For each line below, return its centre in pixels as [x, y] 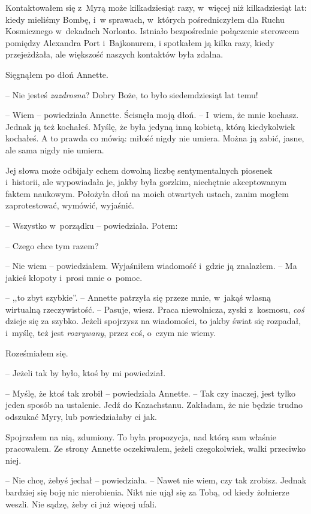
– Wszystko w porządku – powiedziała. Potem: [92, 225]
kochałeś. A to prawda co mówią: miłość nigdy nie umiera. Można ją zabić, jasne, [155, 138]
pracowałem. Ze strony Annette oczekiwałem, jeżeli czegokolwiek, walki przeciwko [156, 448]
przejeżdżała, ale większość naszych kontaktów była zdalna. [114, 54]
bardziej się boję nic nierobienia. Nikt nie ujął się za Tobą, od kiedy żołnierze [147, 492]
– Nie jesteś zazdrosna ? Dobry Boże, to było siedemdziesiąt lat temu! [132, 94]
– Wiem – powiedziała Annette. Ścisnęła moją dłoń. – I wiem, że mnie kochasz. [152, 115]
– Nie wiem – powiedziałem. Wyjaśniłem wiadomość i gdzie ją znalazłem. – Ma [151, 266]
